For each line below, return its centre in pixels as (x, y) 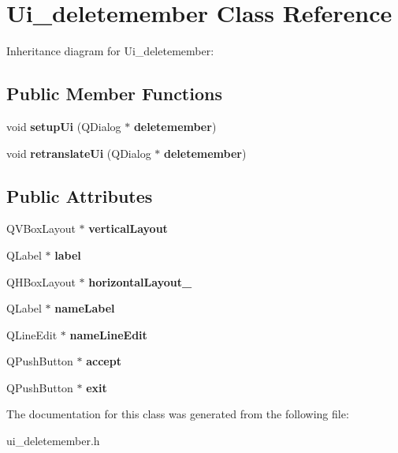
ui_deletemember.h (53, 441)
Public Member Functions (114, 94)
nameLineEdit (108, 334)
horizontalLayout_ (140, 281)
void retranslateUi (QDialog (79, 153)
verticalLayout (128, 228)
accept (104, 361)
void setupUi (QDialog (64, 126)
